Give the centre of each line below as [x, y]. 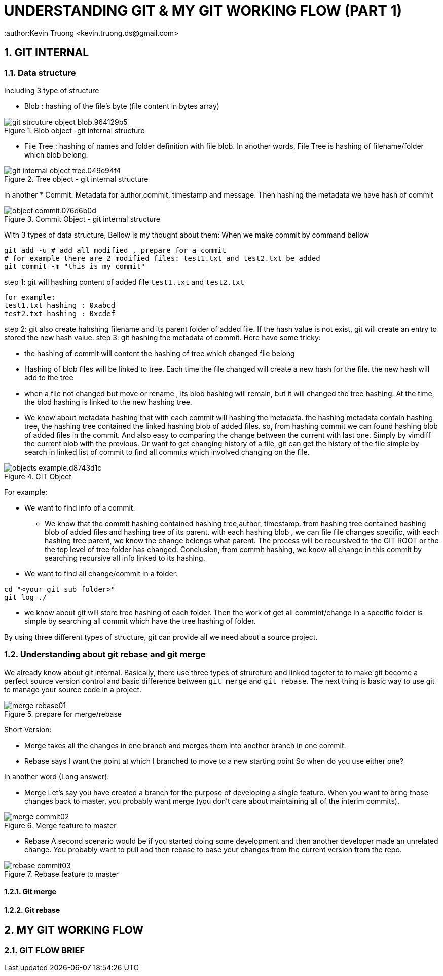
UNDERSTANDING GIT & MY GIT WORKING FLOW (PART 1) [203, 11]
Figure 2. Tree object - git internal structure [76, 179]
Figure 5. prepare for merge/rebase [63, 714]
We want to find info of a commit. [80, 507]
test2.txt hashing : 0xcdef [60, 313]
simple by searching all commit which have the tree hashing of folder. [140, 621]
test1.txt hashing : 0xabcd [60, 305]
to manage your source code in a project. [73, 689]
